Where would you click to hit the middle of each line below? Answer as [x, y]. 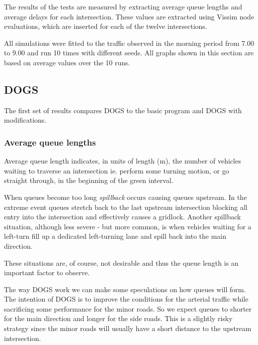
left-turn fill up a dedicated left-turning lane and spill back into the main [115, 236]
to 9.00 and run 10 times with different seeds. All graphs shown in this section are [129, 53]
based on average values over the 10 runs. [67, 62]
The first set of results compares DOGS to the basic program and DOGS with [123, 110]
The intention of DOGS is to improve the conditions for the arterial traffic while [126, 299]
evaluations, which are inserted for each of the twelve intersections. [106, 26]
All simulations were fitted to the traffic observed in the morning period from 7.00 [129, 43]
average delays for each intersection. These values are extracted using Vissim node [129, 16]
